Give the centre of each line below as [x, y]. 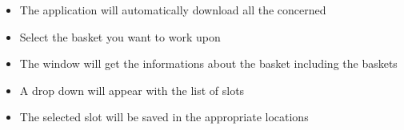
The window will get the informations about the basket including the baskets [208, 63]
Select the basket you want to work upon [120, 36]
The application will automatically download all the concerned [173, 10]
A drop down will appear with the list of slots [132, 90]
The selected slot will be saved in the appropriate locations [164, 117]
